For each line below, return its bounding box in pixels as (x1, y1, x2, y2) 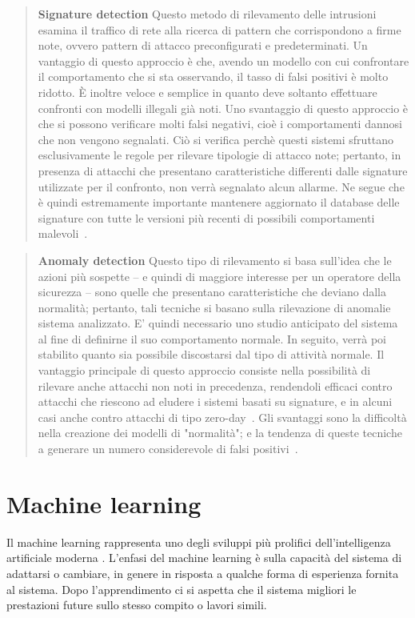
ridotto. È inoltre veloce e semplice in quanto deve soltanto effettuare (38, 83, 377, 100)
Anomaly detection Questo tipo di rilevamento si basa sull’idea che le (38, 251, 392, 268)
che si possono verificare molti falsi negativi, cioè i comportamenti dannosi (38, 115, 402, 132)
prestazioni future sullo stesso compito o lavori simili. (6, 596, 267, 613)
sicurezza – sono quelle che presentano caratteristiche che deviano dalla (38, 283, 386, 300)
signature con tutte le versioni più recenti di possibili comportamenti (38, 209, 375, 226)
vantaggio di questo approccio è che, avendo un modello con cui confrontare (38, 52, 409, 69)
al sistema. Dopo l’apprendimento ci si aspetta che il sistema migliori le (6, 580, 357, 597)
